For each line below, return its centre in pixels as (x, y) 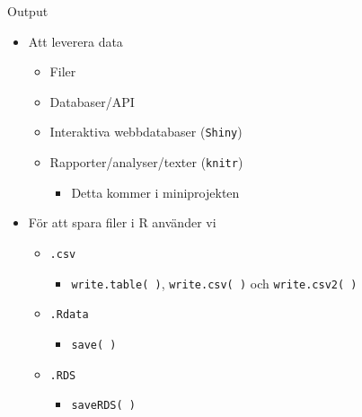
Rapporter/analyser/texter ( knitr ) (146, 162)
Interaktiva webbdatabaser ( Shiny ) (146, 132)
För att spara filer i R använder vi (122, 222)
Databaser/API (92, 101)
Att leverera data (75, 41)
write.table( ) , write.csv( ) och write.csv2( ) (214, 283)
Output (28, 11)
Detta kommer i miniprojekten (155, 192)
